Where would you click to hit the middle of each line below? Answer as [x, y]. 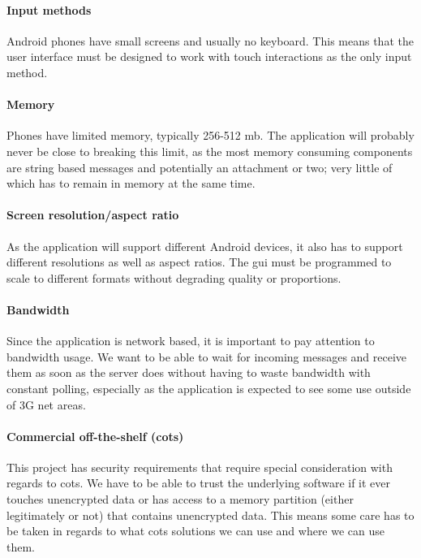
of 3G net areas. [46, 404]
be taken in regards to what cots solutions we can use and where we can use [196, 531]
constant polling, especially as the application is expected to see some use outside [209, 388]
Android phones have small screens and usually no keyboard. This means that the [210, 40]
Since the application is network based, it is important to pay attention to [191, 341]
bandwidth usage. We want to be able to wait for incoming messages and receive [207, 356]
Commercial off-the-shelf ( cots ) [95, 436]
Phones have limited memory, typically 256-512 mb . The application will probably [210, 135]
